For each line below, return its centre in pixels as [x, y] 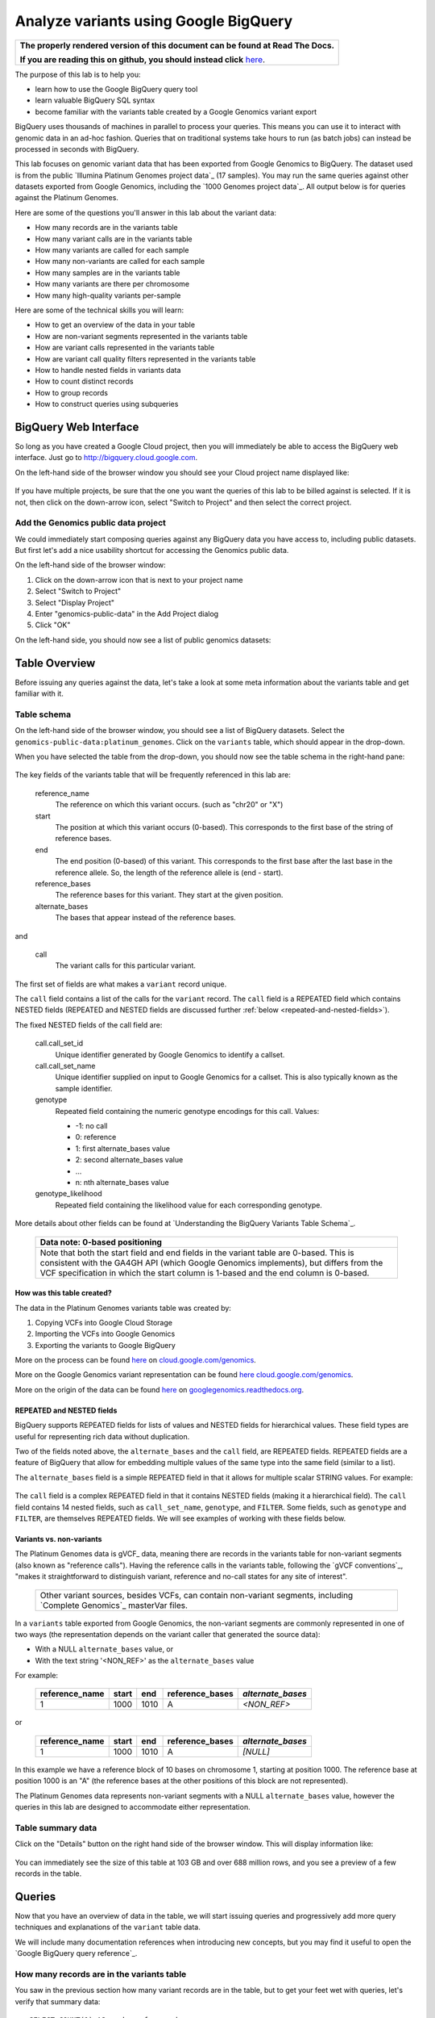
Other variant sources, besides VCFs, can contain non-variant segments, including [197, 1595]
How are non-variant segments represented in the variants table [141, 336]
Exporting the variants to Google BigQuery [106, 1345]
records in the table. [48, 1874]
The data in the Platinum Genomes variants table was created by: [123, 1308]
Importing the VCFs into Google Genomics [105, 1334]
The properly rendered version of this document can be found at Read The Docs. [177, 45]
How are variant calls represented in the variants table [125, 348]
